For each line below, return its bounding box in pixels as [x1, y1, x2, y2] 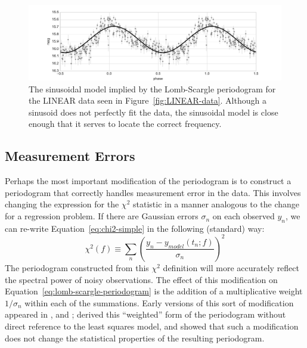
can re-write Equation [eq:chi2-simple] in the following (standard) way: [5, 222, 265, 234]
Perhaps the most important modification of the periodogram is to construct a [5, 175, 292, 187]
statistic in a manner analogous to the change [132, 198, 300, 210]
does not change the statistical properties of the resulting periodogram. [5, 331, 265, 344]
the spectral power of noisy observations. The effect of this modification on [5, 273, 278, 285]
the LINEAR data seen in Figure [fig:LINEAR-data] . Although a [29, 94, 266, 107]
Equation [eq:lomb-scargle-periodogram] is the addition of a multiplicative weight [5, 285, 303, 297]
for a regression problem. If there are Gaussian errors [5, 210, 199, 222]
